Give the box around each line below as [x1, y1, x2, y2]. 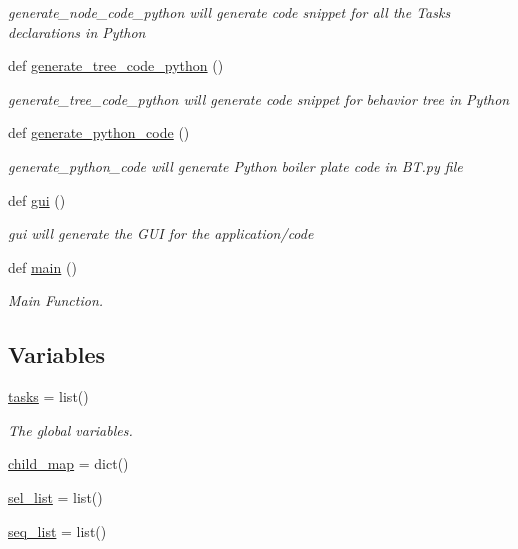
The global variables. [8, 419, 133, 440]
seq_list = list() [8, 520, 107, 541]
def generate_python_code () [8, 122, 190, 143]
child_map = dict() [8, 453, 129, 474]
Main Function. [8, 290, 104, 311]
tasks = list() [8, 386, 89, 407]
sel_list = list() [8, 486, 103, 507]
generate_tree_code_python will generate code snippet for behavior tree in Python [8, 88, 510, 109]
